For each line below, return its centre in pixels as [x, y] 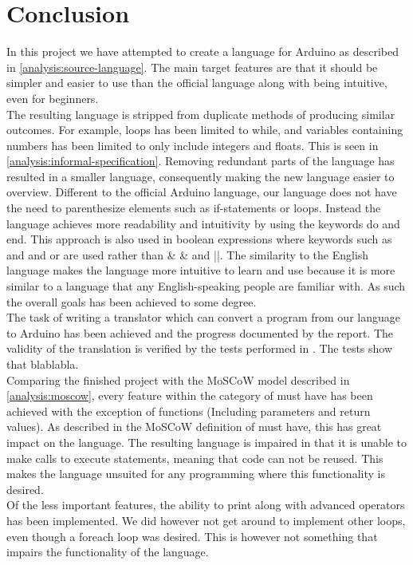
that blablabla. [43, 364]
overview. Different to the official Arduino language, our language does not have [202, 192]
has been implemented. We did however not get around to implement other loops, [206, 520]
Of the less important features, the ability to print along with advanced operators [206, 505]
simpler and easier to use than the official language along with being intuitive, [197, 83]
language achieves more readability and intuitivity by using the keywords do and [203, 223]
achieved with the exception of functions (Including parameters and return [189, 411]
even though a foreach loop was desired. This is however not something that [192, 536]
